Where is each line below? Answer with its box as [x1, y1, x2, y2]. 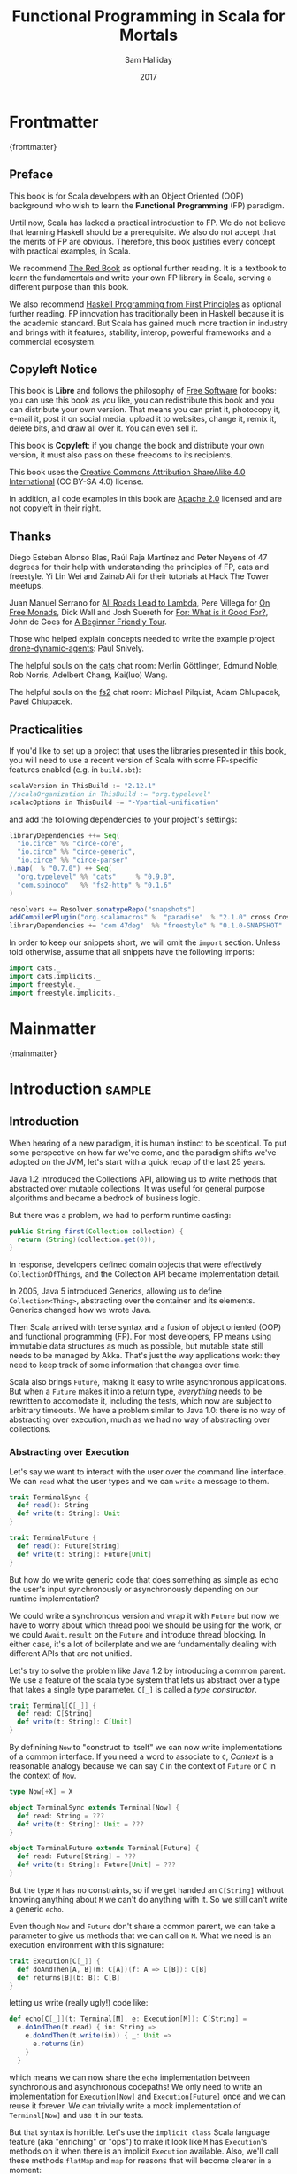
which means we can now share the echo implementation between [9, 2072, 250, 2083]
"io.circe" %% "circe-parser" [17, 856, 128, 865]
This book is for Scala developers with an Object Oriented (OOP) [9, 191, 245, 201]
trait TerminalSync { [9, 1492, 89, 1502]
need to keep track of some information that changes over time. [9, 1359, 241, 1371]
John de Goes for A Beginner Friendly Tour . [9, 616, 168, 627]
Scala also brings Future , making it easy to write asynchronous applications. [9, 1377, 287, 1388]
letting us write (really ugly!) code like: [9, 1998, 148, 2008]
